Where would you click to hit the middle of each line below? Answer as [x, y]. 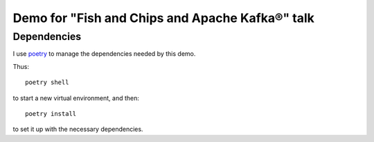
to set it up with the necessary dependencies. [78, 129]
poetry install [51, 113]
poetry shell [47, 82]
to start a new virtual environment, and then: [76, 98]
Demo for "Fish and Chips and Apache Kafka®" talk [164, 18]
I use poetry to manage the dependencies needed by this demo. [104, 54]
